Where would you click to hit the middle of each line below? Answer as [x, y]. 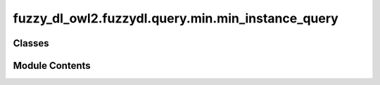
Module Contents [52, 66]
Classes [31, 43]
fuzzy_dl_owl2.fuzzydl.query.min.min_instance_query [176, 18]
